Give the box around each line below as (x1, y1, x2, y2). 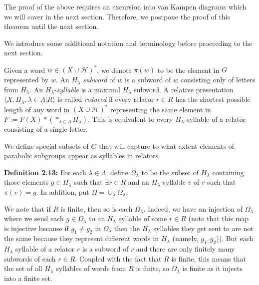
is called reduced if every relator (57, 94, 154, 104)
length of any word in (4, 104, 70, 114)
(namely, (172, 233, 199, 244)
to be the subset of (141, 167, 199, 177)
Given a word (4, 64, 45, 75)
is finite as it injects (182, 263, 243, 274)
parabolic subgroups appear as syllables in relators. (4, 150, 160, 161)
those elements (4, 177, 49, 187)
